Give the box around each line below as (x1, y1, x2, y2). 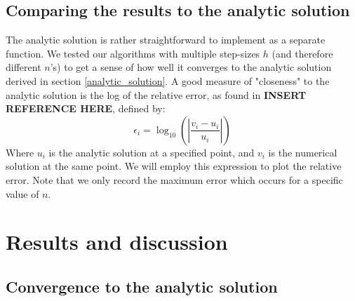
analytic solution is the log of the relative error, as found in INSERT (6, 87, 307, 102)
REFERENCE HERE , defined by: (6, 101, 166, 116)
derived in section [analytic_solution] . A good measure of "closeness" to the (6, 73, 330, 88)
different (6, 60, 41, 74)
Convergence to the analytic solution (6, 275, 278, 297)
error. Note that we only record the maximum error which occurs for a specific (6, 172, 343, 187)
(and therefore (272, 46, 333, 60)
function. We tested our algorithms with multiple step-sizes (6, 46, 260, 60)
